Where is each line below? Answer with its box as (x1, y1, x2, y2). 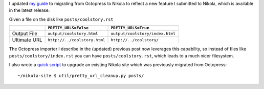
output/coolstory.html (47, 31, 98, 36)
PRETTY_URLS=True (110, 25, 150, 31)
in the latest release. (9, 7, 50, 13)
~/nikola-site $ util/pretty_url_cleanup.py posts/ (18, 73, 144, 79)
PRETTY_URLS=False (47, 25, 89, 31)
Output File (12, 30, 38, 37)
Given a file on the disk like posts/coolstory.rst (9, 16, 113, 22)
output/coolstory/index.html (110, 31, 176, 36)
